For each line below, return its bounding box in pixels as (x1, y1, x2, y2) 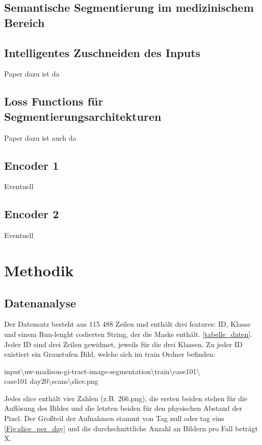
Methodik (4, 259, 74, 280)
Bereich (4, 14, 45, 30)
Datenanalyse (4, 295, 76, 310)
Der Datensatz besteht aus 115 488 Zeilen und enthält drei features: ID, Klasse (4, 319, 251, 329)
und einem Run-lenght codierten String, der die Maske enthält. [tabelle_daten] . (4, 328, 252, 339)
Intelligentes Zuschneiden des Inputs (4, 44, 201, 60)
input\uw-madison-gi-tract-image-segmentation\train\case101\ (4, 365, 200, 376)
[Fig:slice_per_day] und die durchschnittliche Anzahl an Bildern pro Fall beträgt (4, 423, 258, 433)
